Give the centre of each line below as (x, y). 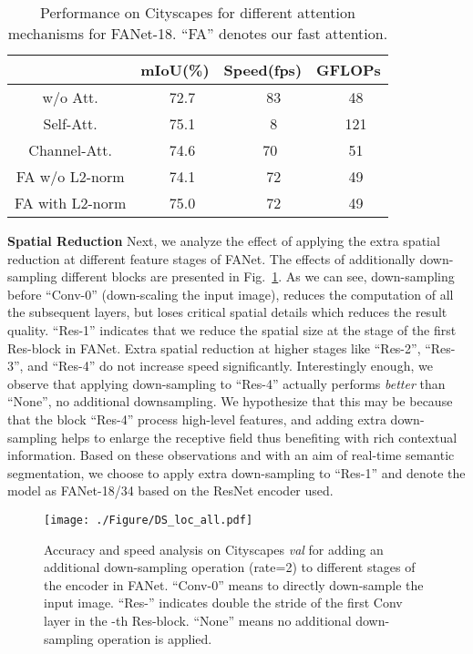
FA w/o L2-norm (70, 176)
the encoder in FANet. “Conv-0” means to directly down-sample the (234, 584)
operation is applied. (155, 638)
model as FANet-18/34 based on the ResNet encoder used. (170, 490)
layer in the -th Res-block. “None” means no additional (198, 620)
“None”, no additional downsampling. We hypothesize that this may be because (230, 401)
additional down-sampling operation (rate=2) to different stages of (230, 567)
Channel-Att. (70, 150)
